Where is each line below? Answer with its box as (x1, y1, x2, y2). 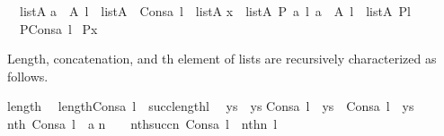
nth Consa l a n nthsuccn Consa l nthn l (7, 114, 278, 132)
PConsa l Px (19, 19, 98, 38)
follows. (7, 66, 49, 85)
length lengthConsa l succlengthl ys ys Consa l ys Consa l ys (7, 97, 414, 115)
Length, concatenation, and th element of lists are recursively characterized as (7, 49, 437, 68)
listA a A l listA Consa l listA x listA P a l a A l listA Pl (19, 2, 411, 20)
